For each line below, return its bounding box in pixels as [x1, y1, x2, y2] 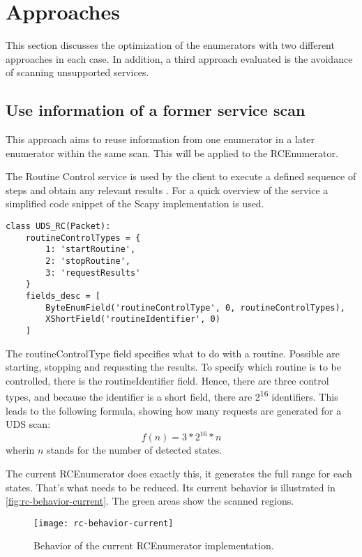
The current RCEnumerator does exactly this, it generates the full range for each [6, 466, 352, 480]
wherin [6, 443, 35, 457]
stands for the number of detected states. [47, 443, 223, 457]
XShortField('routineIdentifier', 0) [45, 314, 220, 325]
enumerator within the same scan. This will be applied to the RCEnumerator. [6, 145, 338, 160]
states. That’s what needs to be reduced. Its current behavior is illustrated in [6, 480, 335, 494]
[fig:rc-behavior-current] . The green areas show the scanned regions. [6, 493, 294, 508]
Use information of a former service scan [6, 99, 306, 121]
